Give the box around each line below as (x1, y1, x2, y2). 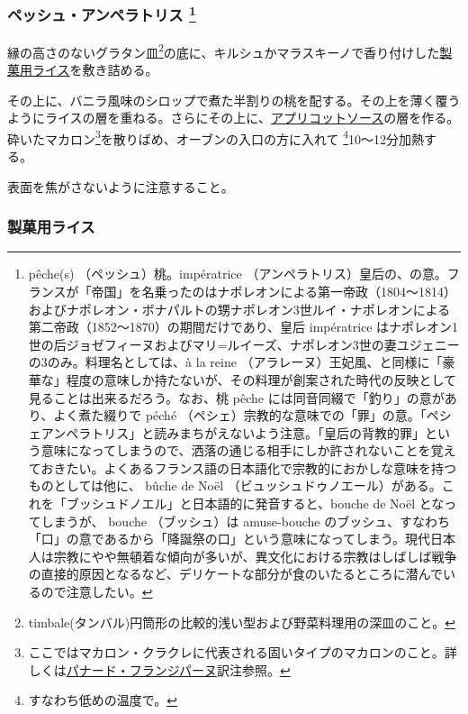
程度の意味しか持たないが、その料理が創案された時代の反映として (66, 370, 457, 389)
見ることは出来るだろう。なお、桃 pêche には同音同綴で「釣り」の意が (28, 388, 445, 407)
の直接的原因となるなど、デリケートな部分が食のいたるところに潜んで (28, 564, 443, 583)
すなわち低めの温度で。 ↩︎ (28, 691, 177, 709)
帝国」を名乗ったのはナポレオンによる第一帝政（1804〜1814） (91, 281, 457, 300)
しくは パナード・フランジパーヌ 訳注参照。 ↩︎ (28, 660, 291, 679)
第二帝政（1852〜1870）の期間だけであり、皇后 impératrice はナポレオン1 (28, 317, 459, 336)
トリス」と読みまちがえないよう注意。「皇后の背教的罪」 (91, 423, 425, 442)
